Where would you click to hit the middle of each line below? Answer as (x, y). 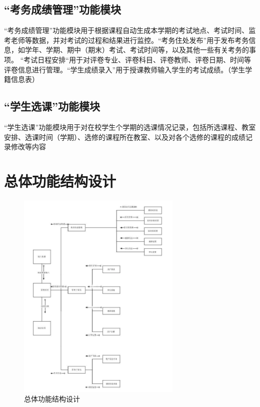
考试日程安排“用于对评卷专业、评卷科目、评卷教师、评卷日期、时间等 (137, 59)
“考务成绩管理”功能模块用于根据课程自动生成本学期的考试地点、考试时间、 (126, 30)
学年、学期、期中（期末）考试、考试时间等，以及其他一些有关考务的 (137, 50)
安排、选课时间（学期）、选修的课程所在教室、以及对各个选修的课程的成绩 (125, 137)
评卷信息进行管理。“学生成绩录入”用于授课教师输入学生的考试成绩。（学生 (125, 69)
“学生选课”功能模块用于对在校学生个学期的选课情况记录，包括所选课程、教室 (130, 127)
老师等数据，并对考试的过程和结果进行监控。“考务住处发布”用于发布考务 (130, 40)
